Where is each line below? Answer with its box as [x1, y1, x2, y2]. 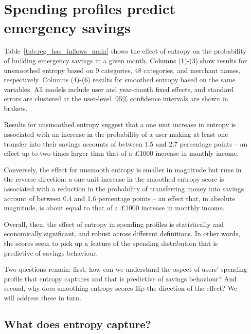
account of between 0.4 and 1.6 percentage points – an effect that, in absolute [4, 193, 235, 203]
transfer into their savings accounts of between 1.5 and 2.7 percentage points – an [4, 138, 248, 148]
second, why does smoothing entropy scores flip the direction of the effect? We [4, 283, 237, 293]
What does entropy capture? [4, 316, 151, 331]
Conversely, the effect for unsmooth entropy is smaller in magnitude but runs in [4, 164, 242, 174]
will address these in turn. [4, 292, 81, 302]
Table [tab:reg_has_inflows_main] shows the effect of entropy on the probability [4, 46, 247, 56]
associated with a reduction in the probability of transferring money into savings [4, 184, 244, 194]
